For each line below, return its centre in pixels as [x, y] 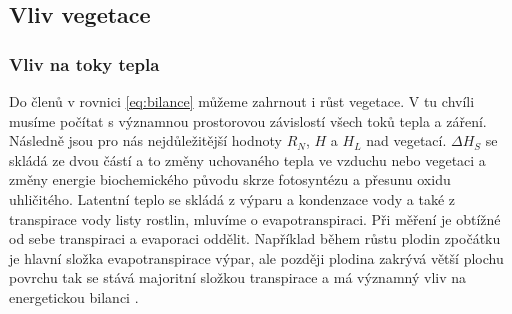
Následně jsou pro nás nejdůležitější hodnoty [145, 140]
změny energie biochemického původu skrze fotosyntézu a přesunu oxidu [230, 179]
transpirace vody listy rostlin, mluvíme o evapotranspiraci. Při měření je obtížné [255, 218]
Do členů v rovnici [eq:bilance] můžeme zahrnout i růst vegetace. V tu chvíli [242, 101]
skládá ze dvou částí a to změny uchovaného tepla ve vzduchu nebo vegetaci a [247, 159]
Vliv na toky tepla [84, 63]
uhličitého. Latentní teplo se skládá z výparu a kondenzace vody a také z [232, 198]
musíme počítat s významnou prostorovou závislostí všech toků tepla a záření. [248, 120]
